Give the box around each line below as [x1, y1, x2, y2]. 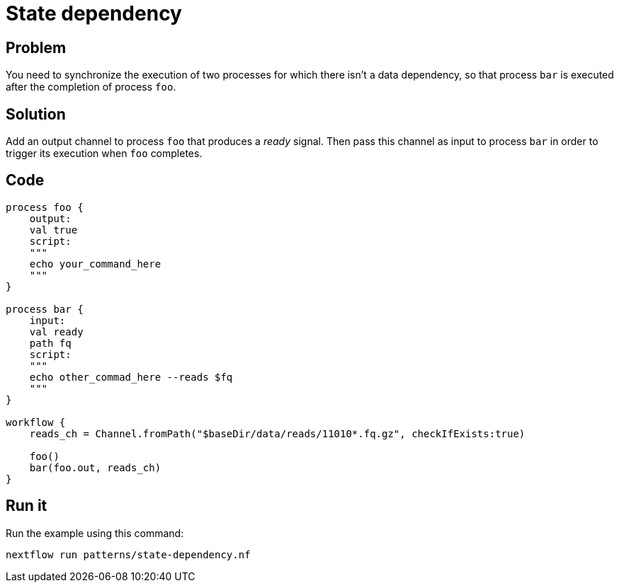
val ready [29, 325, 84, 338]
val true [29, 224, 78, 236]
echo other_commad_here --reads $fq [29, 371, 233, 383]
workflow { [6, 416, 66, 428]
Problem [6, 38, 67, 57]
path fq [29, 337, 72, 349]
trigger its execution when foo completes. [6, 147, 203, 160]
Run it [6, 497, 47, 515]
